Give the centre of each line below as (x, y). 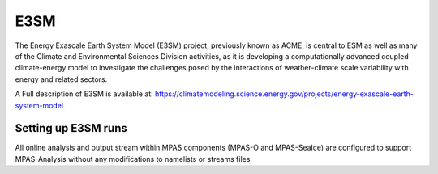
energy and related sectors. (61, 79)
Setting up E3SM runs (71, 128)
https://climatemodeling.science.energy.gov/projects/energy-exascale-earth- (284, 94)
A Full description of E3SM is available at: (84, 94)
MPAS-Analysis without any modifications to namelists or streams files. (134, 159)
